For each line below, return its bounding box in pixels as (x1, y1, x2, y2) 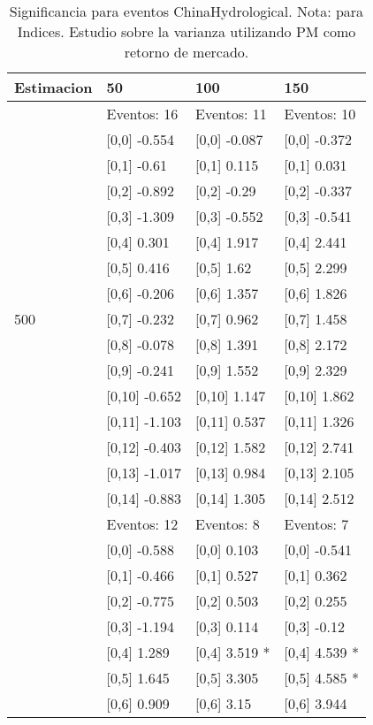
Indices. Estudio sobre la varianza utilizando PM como (17, 21, 356, 42)
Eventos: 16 (106, 103, 179, 124)
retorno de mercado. (124, 42, 249, 62)
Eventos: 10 (284, 103, 356, 124)
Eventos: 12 (106, 514, 179, 534)
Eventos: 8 (195, 514, 260, 534)
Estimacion (14, 77, 93, 97)
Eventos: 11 (195, 103, 267, 124)
